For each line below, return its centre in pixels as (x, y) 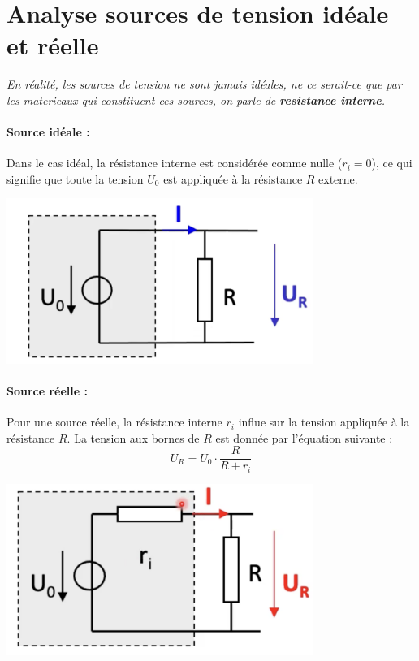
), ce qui (392, 163)
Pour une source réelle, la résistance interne (114, 422)
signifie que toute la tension (75, 178)
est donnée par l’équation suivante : (304, 437)
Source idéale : (48, 132)
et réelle (53, 45)
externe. (338, 178)
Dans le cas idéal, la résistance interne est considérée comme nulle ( (175, 163)
